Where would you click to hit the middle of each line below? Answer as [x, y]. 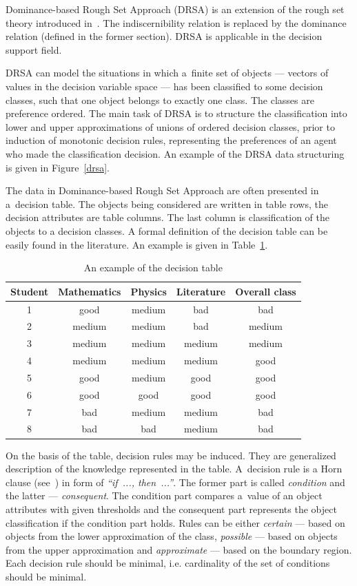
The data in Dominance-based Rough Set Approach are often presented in [162, 190]
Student [30, 291]
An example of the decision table [153, 268]
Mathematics [90, 291]
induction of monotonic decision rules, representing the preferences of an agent [171, 140]
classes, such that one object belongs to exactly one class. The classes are [160, 100]
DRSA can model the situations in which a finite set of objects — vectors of [167, 73]
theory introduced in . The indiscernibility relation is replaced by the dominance [176, 22]
